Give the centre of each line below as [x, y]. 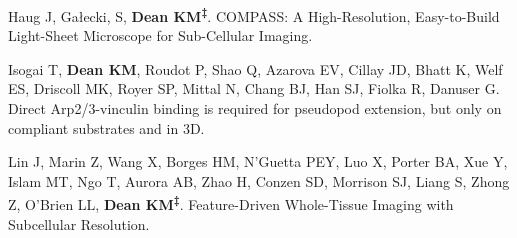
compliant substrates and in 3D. [106, 127]
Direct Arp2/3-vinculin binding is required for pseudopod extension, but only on [255, 108]
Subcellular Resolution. [79, 223]
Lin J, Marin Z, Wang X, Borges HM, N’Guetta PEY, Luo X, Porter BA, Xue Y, [258, 161]
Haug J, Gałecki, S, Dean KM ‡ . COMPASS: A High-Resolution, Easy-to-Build [254, 14]
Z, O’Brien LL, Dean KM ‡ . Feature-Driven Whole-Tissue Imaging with [231, 203]
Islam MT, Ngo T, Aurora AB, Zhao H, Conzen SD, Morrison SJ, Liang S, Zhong [259, 180]
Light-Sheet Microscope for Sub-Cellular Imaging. [160, 35]
